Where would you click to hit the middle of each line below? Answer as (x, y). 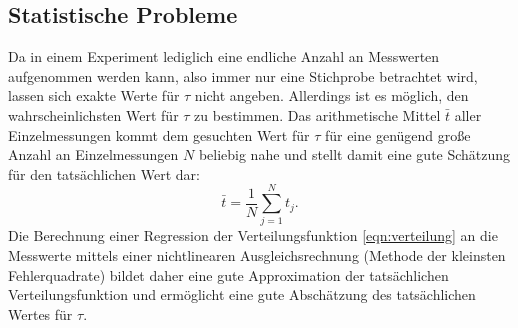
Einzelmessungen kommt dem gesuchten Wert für (159, 134)
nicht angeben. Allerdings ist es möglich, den (331, 95)
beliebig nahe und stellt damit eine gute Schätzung (354, 154)
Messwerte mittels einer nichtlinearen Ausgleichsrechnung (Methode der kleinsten (257, 255)
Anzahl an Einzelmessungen (93, 154)
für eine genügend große (397, 134)
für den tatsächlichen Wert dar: (104, 173)
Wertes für (40, 313)
